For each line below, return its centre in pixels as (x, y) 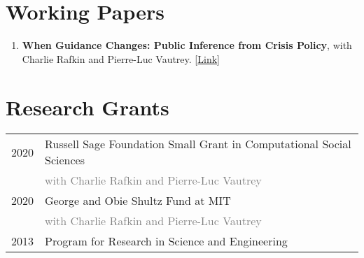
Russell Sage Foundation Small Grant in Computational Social (198, 144)
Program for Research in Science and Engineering (166, 241)
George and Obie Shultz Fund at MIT (138, 201)
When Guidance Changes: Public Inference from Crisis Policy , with (187, 45)
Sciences (65, 160)
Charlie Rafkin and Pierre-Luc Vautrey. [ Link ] (121, 58)
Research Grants (87, 107)
